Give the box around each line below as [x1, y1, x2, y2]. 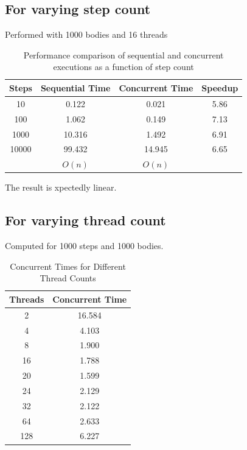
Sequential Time [40, 81, 111, 94]
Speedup [201, 81, 238, 94]
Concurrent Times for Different [10, 259, 126, 272]
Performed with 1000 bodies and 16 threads [5, 28, 168, 41]
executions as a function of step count [53, 60, 194, 73]
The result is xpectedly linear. [5, 181, 117, 194]
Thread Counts [40, 272, 96, 284]
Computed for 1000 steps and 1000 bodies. [5, 239, 164, 252]
